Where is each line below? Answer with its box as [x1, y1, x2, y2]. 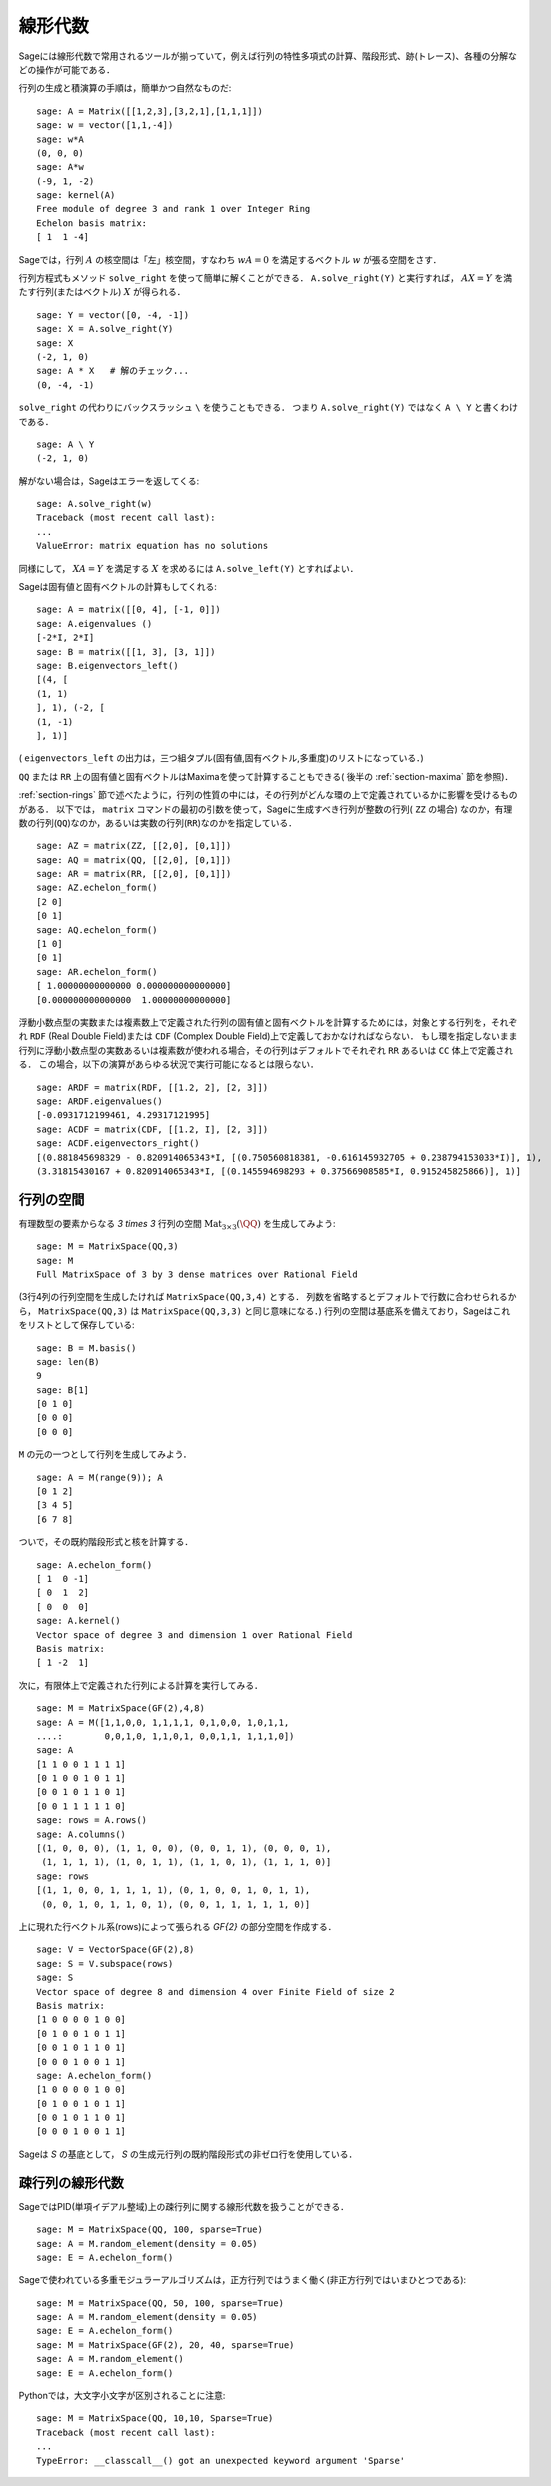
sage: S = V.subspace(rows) [36, 1958, 174, 1969]
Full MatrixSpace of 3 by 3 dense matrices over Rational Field [36, 1268, 359, 1280]
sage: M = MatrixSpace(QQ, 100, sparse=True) [36, 2224, 264, 2235]
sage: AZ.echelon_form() [36, 882, 158, 894]
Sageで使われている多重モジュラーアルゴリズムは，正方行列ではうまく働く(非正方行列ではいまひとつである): [18, 2274, 467, 2286]
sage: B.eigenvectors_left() [36, 660, 179, 671]
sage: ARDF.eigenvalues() [36, 1095, 164, 1107]
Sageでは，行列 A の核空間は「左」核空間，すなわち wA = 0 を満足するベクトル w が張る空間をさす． [18, 253, 442, 265]
